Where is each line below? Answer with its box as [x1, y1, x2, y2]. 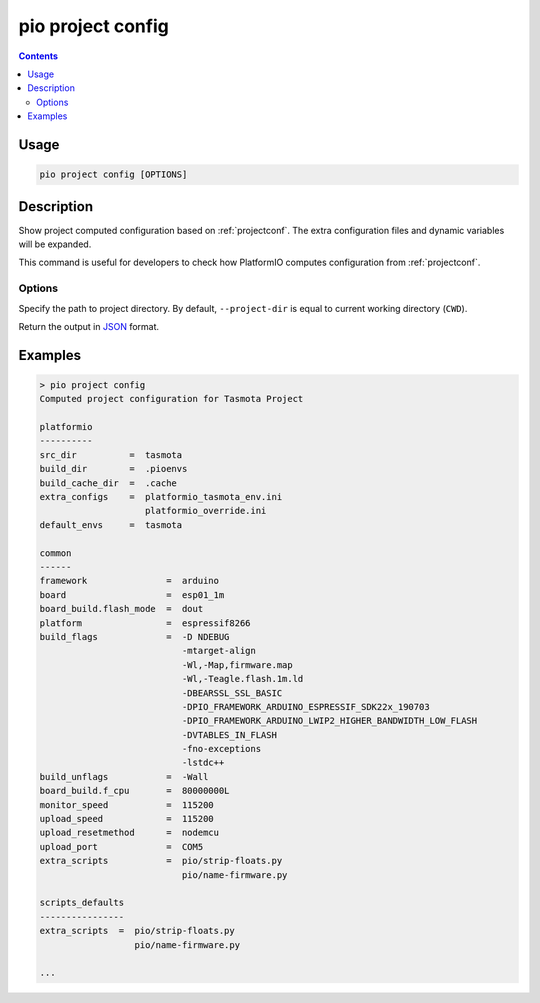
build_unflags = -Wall [39, 771, 209, 782]
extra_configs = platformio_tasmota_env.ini [39, 491, 283, 503]
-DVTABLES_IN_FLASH [181, 729, 277, 740]
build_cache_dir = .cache [39, 477, 177, 489]
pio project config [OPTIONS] [39, 169, 188, 180]
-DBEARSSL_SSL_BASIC [181, 687, 283, 699]
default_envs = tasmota [39, 519, 183, 530]
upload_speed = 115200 [39, 813, 214, 825]
